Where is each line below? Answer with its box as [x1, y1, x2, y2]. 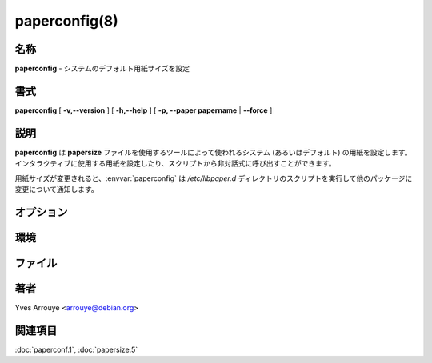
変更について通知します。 [14, 185, 99, 194]
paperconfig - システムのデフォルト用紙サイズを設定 [14, 64, 190, 74]
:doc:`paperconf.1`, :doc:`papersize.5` [14, 345, 138, 354]
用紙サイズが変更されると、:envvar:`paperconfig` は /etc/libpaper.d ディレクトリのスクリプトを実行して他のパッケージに [14, 173, 413, 183]
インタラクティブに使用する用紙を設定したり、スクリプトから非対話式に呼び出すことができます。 [14, 158, 336, 168]
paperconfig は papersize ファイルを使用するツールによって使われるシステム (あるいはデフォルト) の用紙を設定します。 [14, 147, 412, 157]
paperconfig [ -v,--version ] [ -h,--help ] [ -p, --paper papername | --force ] [14, 105, 273, 115]
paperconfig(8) [14, 12, 119, 30]
